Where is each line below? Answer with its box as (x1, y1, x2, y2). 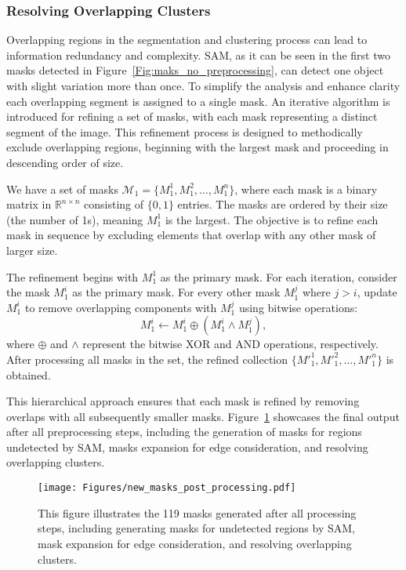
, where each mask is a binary (234, 180, 378, 197)
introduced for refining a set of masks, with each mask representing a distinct (6, 108, 378, 125)
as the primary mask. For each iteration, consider (160, 268, 397, 285)
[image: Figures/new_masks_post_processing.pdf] (38, 482, 296, 494)
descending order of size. (6, 154, 124, 170)
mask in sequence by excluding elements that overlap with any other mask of (6, 227, 376, 243)
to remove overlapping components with (24, 299, 217, 315)
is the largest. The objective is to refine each (165, 211, 379, 227)
